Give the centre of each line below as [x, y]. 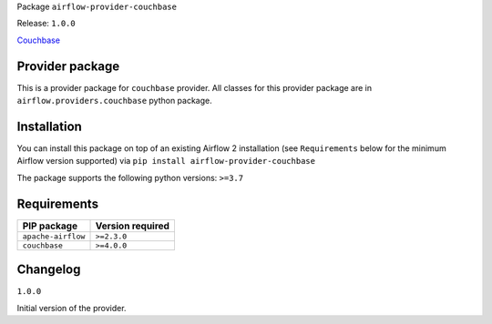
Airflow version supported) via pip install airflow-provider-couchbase [166, 161]
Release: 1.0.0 [46, 24]
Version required [133, 226]
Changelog [49, 270]
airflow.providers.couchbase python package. [115, 101]
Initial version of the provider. [72, 308]
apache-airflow [54, 236]
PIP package [50, 226]
